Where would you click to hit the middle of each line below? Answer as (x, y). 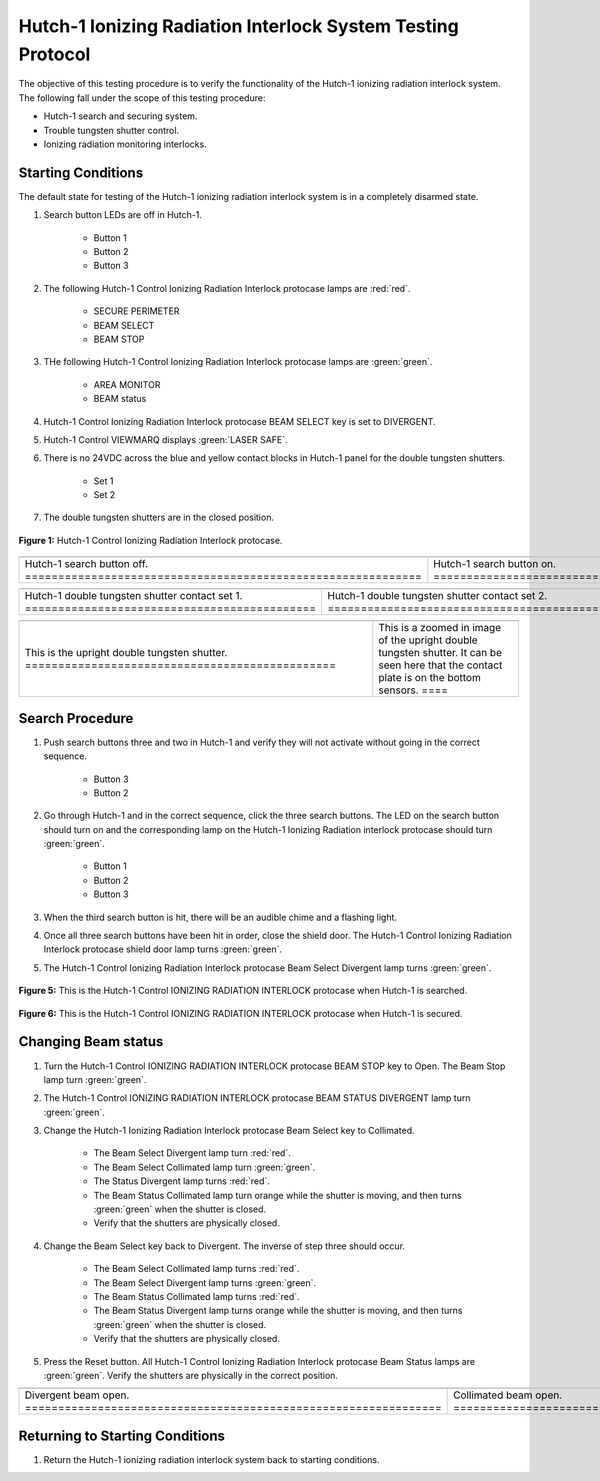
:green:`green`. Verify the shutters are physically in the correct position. (191, 1375)
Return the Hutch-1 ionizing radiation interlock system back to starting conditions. (211, 1459)
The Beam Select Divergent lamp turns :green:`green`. (205, 1282)
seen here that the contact (440, 665)
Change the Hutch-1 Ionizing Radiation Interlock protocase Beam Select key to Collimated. (229, 1131)
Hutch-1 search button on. (495, 564)
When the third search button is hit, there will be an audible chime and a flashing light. (220, 917)
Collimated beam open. (508, 1395)
